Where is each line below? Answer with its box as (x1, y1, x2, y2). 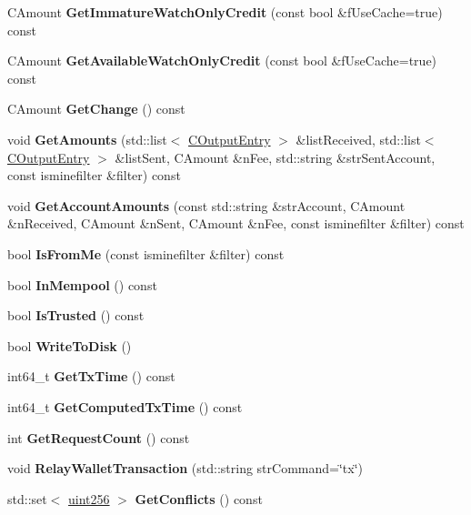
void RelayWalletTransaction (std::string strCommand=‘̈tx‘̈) (7, 459, 364, 478)
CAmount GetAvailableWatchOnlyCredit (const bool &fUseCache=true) (7, 51, 437, 70)
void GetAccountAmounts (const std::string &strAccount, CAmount (7, 196, 406, 215)
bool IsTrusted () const (7, 306, 145, 325)
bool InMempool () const (7, 275, 157, 294)
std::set (7, 489, 47, 508)
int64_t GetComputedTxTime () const (7, 397, 243, 416)
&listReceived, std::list (296, 129, 421, 148)
